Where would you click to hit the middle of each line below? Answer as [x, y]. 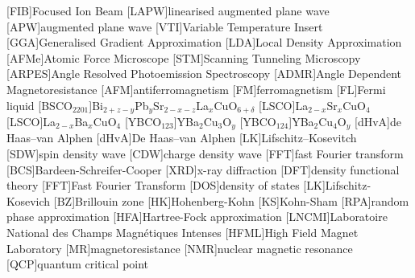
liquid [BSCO [39, 105]
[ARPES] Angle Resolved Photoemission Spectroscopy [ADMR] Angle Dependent [204, 74]
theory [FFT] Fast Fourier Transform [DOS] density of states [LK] [166, 185]
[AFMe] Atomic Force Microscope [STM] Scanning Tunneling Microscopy [184, 57]
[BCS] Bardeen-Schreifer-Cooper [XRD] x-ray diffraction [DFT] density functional [203, 169]
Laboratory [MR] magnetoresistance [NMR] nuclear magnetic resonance [180, 248]
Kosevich [29, 200]
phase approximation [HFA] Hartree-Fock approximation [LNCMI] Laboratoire [197, 217]
